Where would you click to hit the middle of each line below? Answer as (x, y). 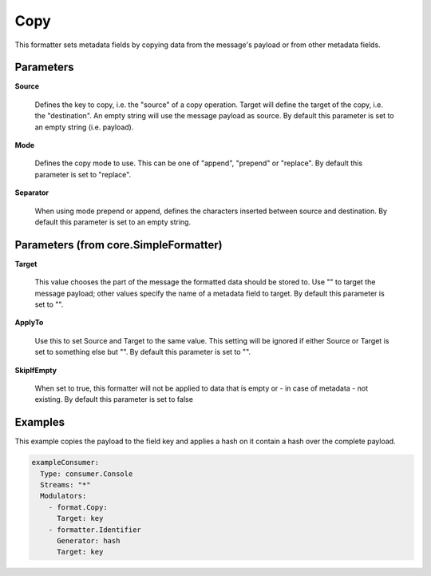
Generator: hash (89, 541)
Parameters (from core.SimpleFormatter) (119, 245)
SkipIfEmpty (36, 370)
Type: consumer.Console (87, 474)
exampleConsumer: (65, 463)
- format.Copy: (78, 507)
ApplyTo (29, 323)
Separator (32, 193)
